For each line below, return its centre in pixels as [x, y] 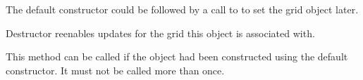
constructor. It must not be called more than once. [115, 70]
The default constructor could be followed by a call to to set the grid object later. [182, 9]
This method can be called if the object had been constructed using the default [177, 56]
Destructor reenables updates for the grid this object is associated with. [160, 33]
